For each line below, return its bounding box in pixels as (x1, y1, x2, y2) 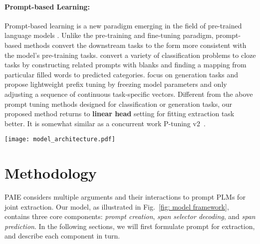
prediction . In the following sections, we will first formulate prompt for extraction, (4, 221, 255, 231)
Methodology (4, 163, 97, 183)
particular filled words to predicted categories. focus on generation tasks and (4, 69, 239, 79)
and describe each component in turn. (4, 231, 120, 241)
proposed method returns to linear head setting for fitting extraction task (4, 108, 235, 119)
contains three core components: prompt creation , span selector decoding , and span (4, 211, 256, 222)
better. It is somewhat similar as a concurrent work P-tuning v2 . (4, 118, 206, 128)
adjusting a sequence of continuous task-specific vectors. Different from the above (4, 88, 253, 99)
